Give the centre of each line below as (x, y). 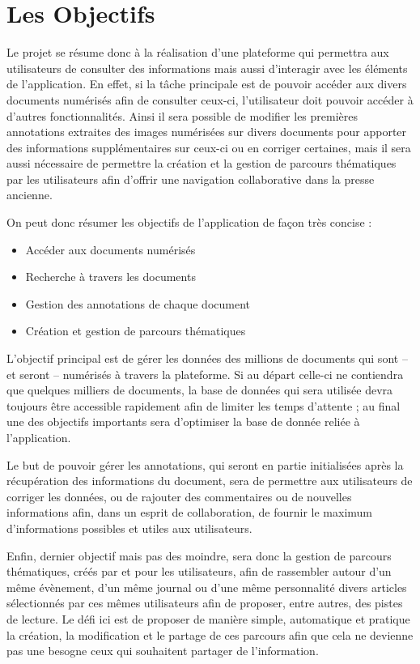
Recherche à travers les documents (110, 277)
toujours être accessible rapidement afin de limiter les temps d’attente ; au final (204, 405)
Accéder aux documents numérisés (110, 249)
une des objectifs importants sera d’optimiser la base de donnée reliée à (183, 421)
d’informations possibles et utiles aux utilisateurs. (129, 528)
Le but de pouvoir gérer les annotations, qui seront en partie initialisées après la (205, 464)
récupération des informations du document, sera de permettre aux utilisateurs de (210, 481)
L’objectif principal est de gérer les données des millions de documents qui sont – (207, 358)
